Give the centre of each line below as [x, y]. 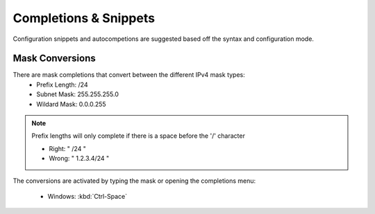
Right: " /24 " [68, 148]
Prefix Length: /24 [62, 84]
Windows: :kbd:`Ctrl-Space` [87, 196]
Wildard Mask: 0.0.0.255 [72, 104]
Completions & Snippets [84, 18]
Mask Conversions [55, 59]
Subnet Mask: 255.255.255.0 [78, 94]
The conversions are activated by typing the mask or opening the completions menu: [134, 181]
